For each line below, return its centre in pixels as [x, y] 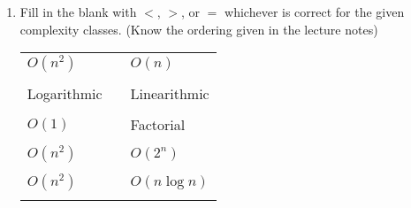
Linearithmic [170, 94]
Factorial [158, 125]
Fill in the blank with [78, 12]
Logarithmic [65, 94]
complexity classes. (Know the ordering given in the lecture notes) [199, 29]
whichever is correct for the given [315, 12]
